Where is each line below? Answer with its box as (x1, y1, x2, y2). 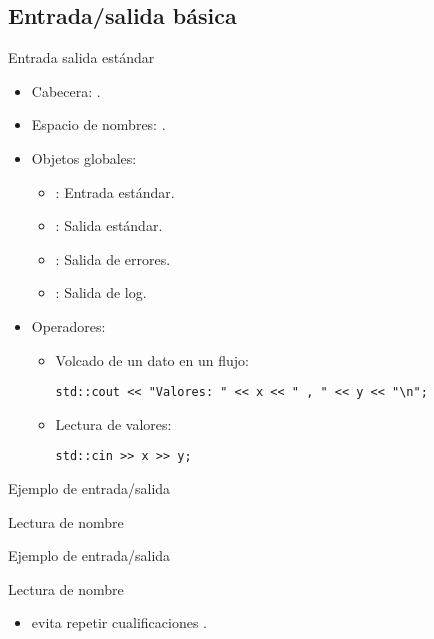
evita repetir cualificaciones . (31, 612, 207, 633)
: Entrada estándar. (55, 181, 175, 202)
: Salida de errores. (55, 248, 171, 269)
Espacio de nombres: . (31, 114, 166, 135)
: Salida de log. (55, 282, 147, 303)
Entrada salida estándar (8, 47, 155, 68)
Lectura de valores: (55, 413, 172, 434)
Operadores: (31, 315, 106, 336)
